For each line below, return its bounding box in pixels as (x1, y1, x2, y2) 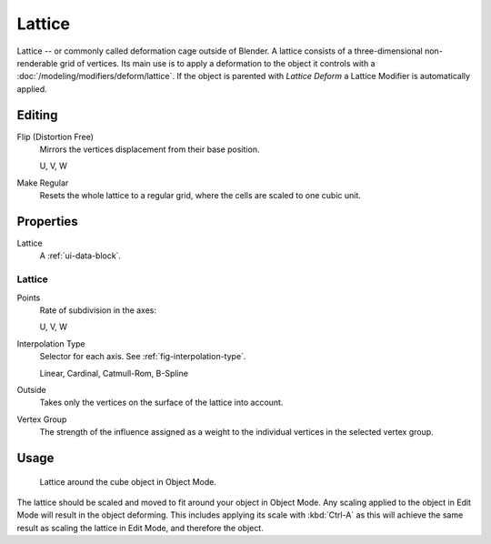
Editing (16, 107, 58, 123)
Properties (16, 214, 78, 229)
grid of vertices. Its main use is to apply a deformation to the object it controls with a (59, 57, 376, 68)
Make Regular (16, 177, 69, 188)
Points (16, 292, 41, 303)
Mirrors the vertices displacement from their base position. (39, 144, 260, 155)
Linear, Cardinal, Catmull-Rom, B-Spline (39, 368, 188, 378)
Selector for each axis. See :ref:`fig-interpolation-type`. (39, 351, 246, 362)
